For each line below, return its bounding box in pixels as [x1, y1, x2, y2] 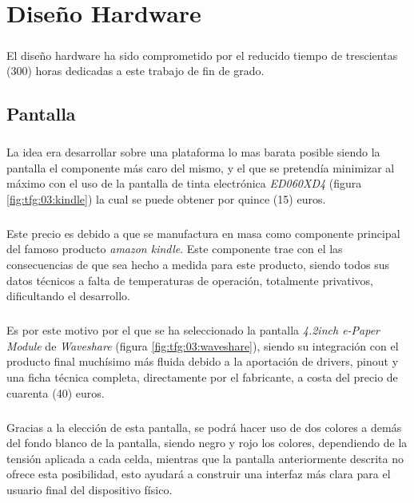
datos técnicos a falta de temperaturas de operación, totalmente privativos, [6, 271, 373, 288]
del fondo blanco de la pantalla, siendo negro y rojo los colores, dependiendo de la [6, 434, 408, 451]
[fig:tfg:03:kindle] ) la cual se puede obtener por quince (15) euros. [6, 190, 326, 207]
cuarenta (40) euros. [6, 384, 105, 401]
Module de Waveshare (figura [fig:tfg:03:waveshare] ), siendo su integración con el [6, 337, 399, 354]
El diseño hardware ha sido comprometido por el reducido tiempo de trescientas [6, 46, 398, 63]
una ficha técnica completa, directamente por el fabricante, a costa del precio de [6, 368, 398, 385]
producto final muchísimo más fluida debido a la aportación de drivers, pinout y [6, 353, 399, 370]
